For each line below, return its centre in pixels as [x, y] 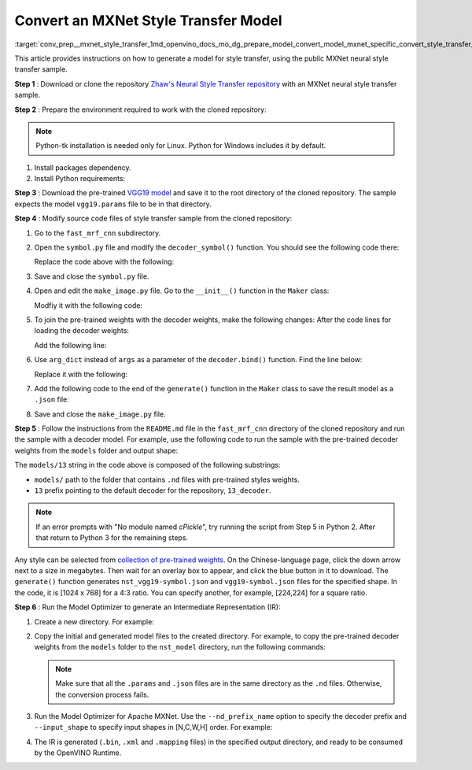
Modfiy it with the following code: [88, 305]
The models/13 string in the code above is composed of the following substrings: [147, 465]
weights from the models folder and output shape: [96, 450]
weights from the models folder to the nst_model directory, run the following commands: [180, 647]
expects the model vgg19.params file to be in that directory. [113, 204]
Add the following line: [70, 345]
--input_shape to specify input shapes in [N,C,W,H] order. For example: [153, 727]
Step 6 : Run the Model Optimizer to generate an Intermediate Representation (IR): [147, 607]
